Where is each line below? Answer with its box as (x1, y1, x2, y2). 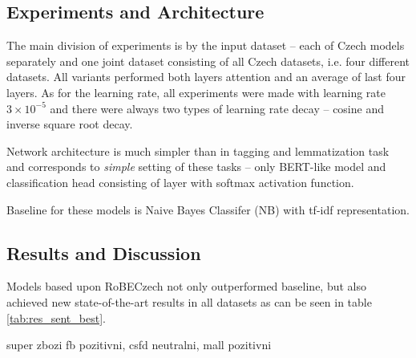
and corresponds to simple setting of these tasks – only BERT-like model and (6, 158, 386, 175)
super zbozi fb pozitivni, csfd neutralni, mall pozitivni (6, 336, 272, 353)
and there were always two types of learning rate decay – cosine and (50, 100, 384, 116)
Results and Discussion (6, 240, 201, 265)
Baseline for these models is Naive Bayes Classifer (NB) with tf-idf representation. (6, 201, 410, 218)
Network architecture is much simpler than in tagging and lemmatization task (6, 142, 390, 159)
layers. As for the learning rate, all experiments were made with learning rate (6, 83, 386, 100)
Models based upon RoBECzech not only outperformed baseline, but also (6, 278, 366, 295)
